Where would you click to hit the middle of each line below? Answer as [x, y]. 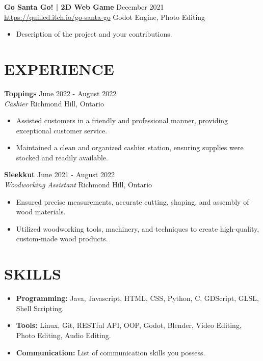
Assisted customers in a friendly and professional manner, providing [122, 120]
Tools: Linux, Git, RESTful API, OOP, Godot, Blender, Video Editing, [129, 325]
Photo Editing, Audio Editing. [63, 335]
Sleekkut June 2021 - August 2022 [59, 174]
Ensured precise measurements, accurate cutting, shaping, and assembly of [133, 201]
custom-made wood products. [62, 239]
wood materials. [41, 212]
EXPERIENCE [59, 68]
